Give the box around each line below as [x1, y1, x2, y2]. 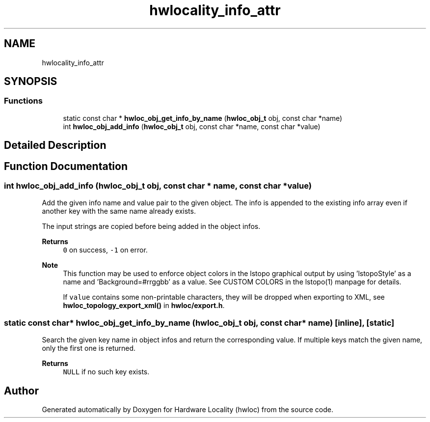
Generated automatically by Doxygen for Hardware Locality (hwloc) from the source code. [42, 405, 333, 414]
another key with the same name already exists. [42, 207, 196, 216]
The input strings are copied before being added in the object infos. [42, 222, 261, 231]
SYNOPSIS [4, 75, 57, 88]
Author [4, 384, 39, 397]
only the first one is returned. [42, 344, 136, 353]
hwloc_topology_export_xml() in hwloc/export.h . [63, 301, 225, 310]
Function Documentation [4, 160, 128, 172]
